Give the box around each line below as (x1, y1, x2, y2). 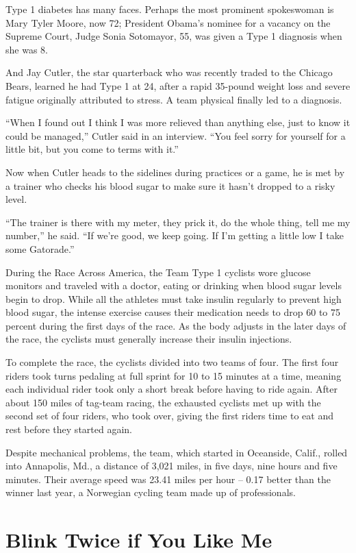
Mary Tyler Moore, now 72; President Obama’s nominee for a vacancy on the (5, 15, 331, 29)
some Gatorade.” (5, 241, 75, 256)
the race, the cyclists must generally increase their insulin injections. (5, 332, 292, 346)
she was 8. (5, 42, 48, 56)
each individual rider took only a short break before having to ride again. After (5, 382, 338, 396)
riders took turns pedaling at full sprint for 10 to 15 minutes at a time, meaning (5, 368, 342, 382)
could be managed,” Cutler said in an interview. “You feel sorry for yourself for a (5, 128, 346, 143)
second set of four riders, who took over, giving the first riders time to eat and (5, 408, 333, 423)
